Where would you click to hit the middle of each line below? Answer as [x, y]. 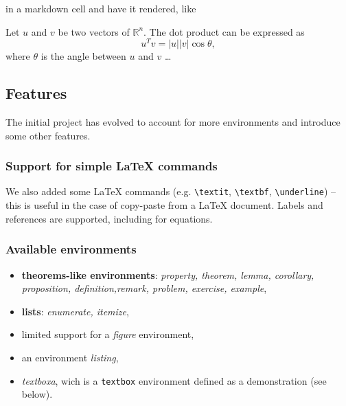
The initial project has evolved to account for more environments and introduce [173, 122]
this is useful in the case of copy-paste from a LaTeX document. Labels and [164, 205]
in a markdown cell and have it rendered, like [101, 8]
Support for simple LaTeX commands [112, 166]
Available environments [71, 249]
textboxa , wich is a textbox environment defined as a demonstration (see [174, 380]
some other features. [48, 135]
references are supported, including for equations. [109, 218]
